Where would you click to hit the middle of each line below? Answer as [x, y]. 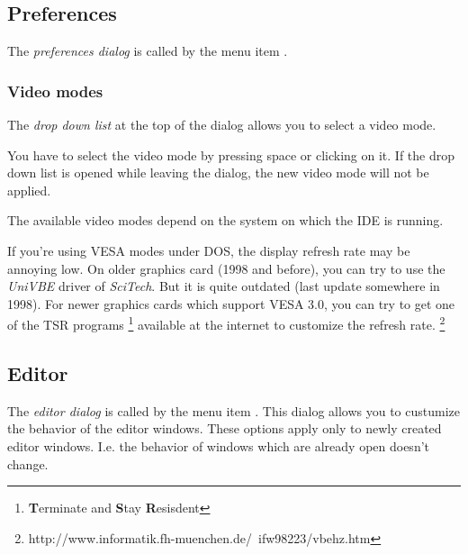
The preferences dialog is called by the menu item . [148, 51]
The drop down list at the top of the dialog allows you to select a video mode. [222, 125]
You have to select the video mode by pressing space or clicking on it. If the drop [231, 154]
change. [28, 463]
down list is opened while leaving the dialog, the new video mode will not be [218, 173]
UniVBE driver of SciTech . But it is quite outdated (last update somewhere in [224, 286]
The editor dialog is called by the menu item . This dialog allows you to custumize [234, 410]
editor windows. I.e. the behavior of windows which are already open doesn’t [219, 446]
